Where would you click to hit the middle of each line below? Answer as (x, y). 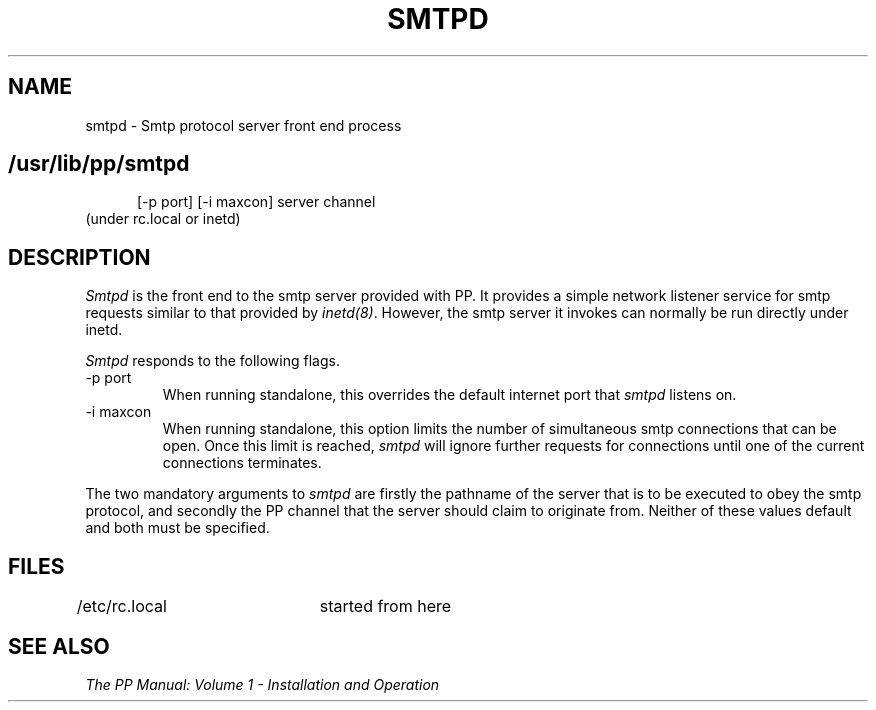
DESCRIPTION (79, 257)
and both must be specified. (177, 528)
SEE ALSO (59, 646)
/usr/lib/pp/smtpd (99, 164)
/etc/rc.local (121, 606)
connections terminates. (242, 463)
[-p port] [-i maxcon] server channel (256, 202)
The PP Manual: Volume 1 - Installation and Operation (262, 684)
